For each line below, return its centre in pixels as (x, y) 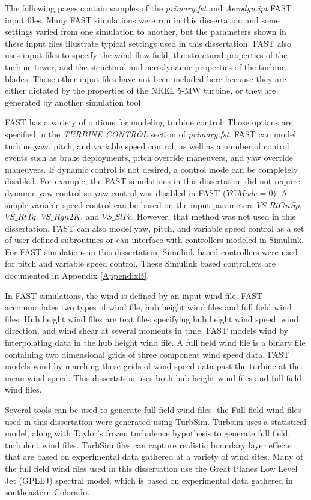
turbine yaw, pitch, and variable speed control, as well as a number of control (147, 146)
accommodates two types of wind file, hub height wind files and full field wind (148, 307)
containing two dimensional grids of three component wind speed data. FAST (147, 354)
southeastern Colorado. (47, 492)
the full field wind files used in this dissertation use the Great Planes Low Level (151, 468)
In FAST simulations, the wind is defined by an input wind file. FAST (134, 295)
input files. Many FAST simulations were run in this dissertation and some (142, 20)
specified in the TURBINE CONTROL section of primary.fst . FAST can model (151, 134)
